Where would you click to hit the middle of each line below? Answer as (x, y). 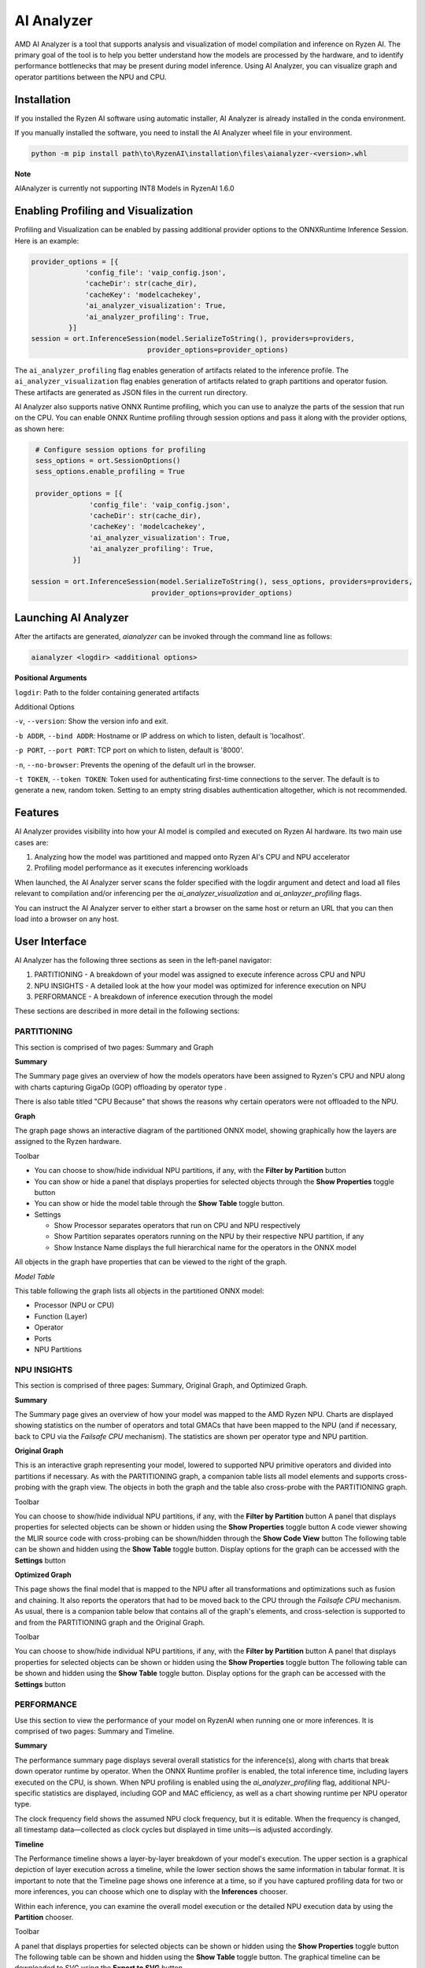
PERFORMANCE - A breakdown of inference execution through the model (153, 997)
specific (28, 1793)
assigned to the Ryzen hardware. (68, 1141)
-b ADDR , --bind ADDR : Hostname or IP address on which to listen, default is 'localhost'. (160, 735)
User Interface (51, 941)
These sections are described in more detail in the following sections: (127, 1011)
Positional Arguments (51, 678)
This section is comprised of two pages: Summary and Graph (114, 1047)
